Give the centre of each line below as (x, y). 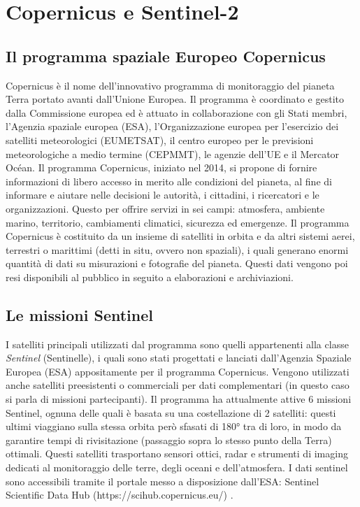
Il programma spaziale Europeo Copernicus (166, 56)
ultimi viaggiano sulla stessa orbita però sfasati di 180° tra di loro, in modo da (174, 426)
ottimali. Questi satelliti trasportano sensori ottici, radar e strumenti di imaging (177, 454)
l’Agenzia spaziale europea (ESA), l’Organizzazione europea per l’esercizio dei (172, 126)
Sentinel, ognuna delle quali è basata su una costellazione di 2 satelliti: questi (171, 412)
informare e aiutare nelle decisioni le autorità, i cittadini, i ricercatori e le (163, 195)
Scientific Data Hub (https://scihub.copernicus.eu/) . (120, 495)
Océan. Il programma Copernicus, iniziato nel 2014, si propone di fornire (161, 167)
